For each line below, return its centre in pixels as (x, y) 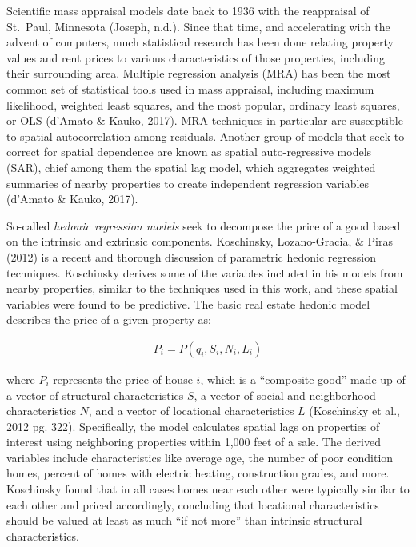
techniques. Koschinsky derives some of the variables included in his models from (205, 272)
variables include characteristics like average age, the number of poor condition (200, 457)
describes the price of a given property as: (109, 319)
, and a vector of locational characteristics (191, 411)
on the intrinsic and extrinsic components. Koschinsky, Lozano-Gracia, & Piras (200, 241)
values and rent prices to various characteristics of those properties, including (196, 57)
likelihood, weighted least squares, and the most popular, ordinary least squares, (203, 104)
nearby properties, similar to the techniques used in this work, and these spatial (202, 288)
